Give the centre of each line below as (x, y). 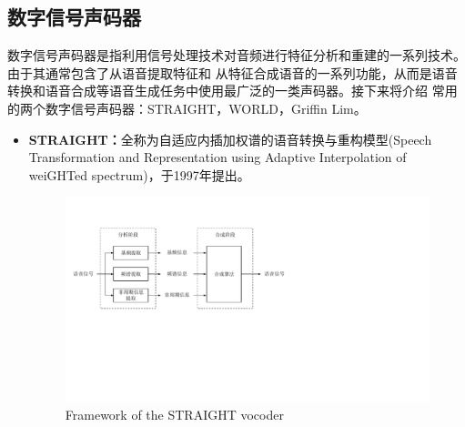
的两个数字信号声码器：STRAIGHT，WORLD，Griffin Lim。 (187, 108)
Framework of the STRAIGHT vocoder (174, 415)
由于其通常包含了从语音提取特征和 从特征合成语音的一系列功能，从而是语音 (232, 72)
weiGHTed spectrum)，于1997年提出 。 (139, 174)
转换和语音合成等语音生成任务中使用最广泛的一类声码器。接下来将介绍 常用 (232, 91)
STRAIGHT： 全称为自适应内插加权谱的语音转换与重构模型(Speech (230, 139)
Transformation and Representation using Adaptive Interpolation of (217, 157)
